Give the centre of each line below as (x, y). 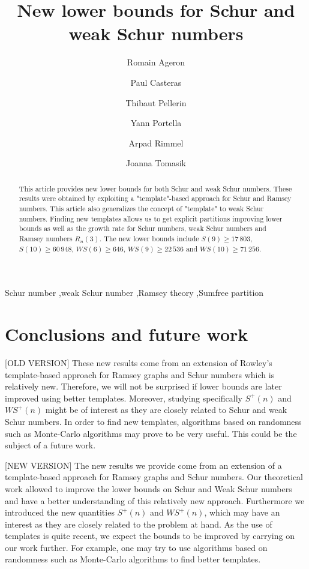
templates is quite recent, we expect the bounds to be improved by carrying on (150, 536)
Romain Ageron (156, 62)
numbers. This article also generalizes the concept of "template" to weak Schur (141, 208)
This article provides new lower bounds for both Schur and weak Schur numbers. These (155, 188)
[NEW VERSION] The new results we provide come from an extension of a (143, 465)
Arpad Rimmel (156, 143)
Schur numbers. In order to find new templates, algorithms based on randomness (153, 421)
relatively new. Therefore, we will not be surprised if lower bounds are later (143, 386)
